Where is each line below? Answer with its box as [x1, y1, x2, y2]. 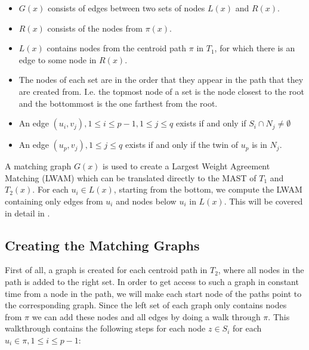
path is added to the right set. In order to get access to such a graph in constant [5, 275, 299, 287]
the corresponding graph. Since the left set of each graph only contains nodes [5, 299, 287, 311]
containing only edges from [5, 194, 103, 207]
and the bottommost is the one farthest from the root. [18, 97, 218, 109]
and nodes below [116, 194, 177, 207]
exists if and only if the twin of [125, 138, 239, 151]
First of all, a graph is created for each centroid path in [5, 264, 208, 276]
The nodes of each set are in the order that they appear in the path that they [18, 73, 304, 86]
